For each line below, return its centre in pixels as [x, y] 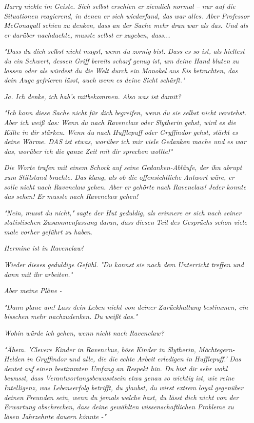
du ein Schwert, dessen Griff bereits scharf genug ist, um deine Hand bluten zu [121, 60]
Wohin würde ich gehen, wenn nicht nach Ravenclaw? [84, 333]
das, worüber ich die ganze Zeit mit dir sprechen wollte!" [88, 151]
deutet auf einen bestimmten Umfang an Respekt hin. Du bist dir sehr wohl [116, 368]
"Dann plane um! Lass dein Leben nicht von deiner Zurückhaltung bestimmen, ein [126, 307]
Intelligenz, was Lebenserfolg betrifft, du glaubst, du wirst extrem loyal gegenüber [124, 387]
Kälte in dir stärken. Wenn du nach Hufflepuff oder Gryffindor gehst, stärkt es [121, 132]
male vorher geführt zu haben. [48, 231]
